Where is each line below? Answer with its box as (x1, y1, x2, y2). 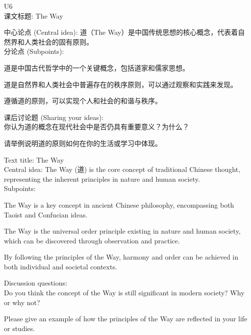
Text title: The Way (4, 154, 64, 165)
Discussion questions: (4, 278, 67, 288)
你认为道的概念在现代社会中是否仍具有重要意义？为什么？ (4, 121, 189, 132)
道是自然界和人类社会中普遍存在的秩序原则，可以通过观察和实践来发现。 (4, 79, 237, 89)
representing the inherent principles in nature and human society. (4, 173, 200, 184)
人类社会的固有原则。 (24, 36, 93, 47)
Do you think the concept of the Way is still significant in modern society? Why (4, 287, 245, 298)
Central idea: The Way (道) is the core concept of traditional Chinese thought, (4, 164, 241, 174)
